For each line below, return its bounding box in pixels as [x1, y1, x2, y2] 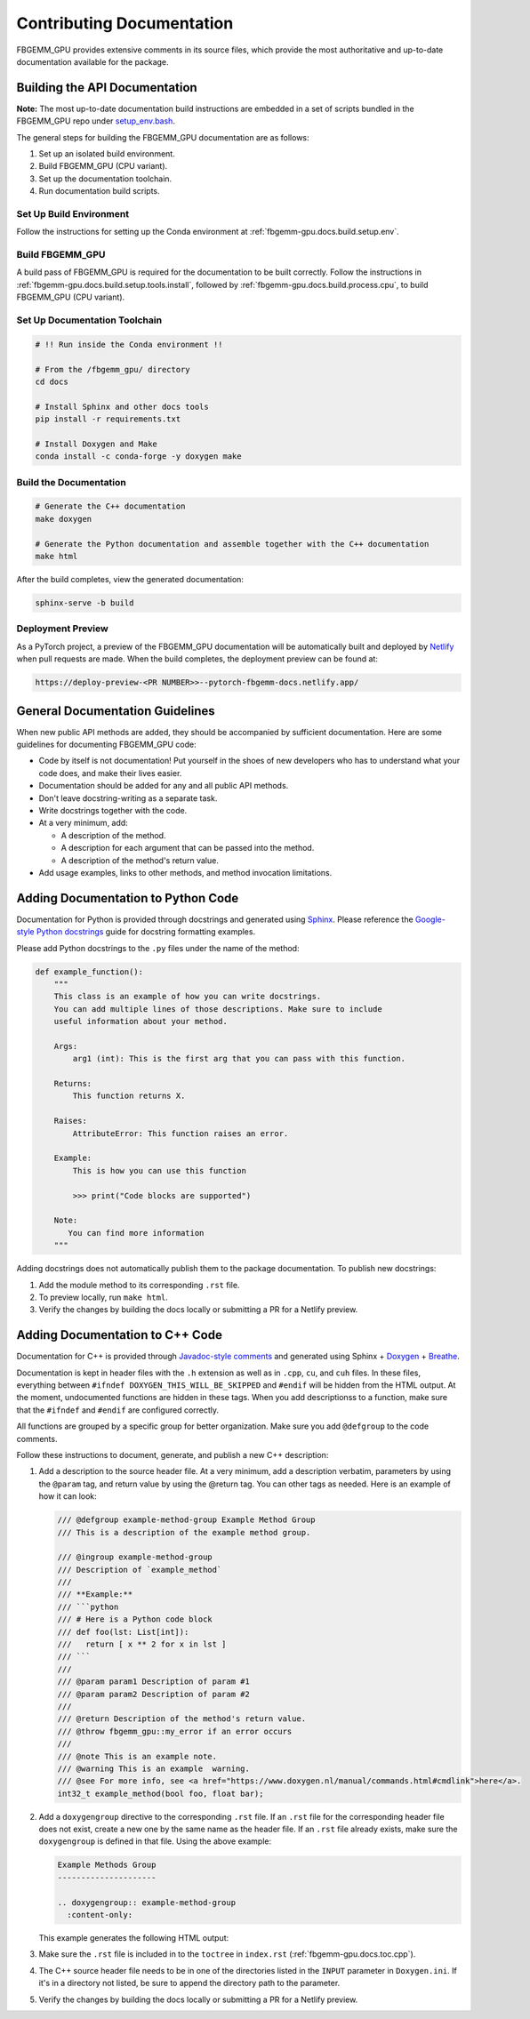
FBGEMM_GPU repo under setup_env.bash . [16, 116, 175, 126]
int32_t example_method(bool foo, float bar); [57, 1788, 264, 1799]
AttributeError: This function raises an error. [72, 1128, 289, 1138]
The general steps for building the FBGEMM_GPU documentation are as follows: [16, 132, 310, 142]
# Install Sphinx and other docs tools [35, 401, 209, 412]
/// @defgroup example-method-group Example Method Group [57, 1515, 316, 1525]
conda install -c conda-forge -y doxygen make [35, 452, 242, 461]
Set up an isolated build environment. [38, 148, 175, 159]
